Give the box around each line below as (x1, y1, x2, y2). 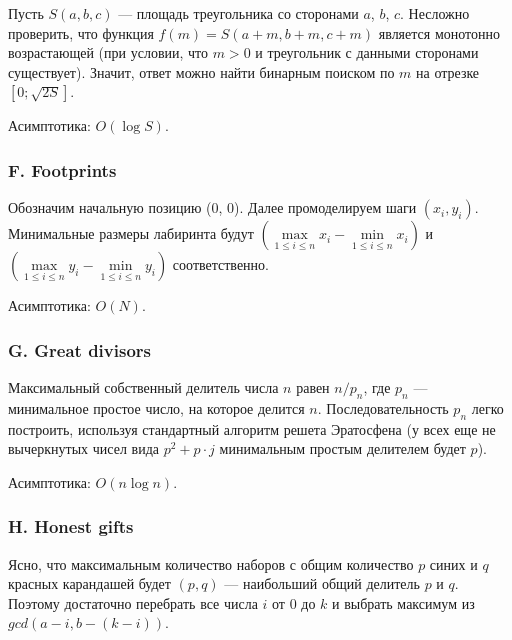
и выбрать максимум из (332, 592, 475, 613)
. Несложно (400, 3, 470, 23)
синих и (429, 553, 478, 574)
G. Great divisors (8, 337, 151, 362)
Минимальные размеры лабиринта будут (8, 223, 254, 244)
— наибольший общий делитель (224, 573, 420, 594)
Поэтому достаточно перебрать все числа (8, 592, 258, 613)
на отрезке (416, 61, 480, 82)
